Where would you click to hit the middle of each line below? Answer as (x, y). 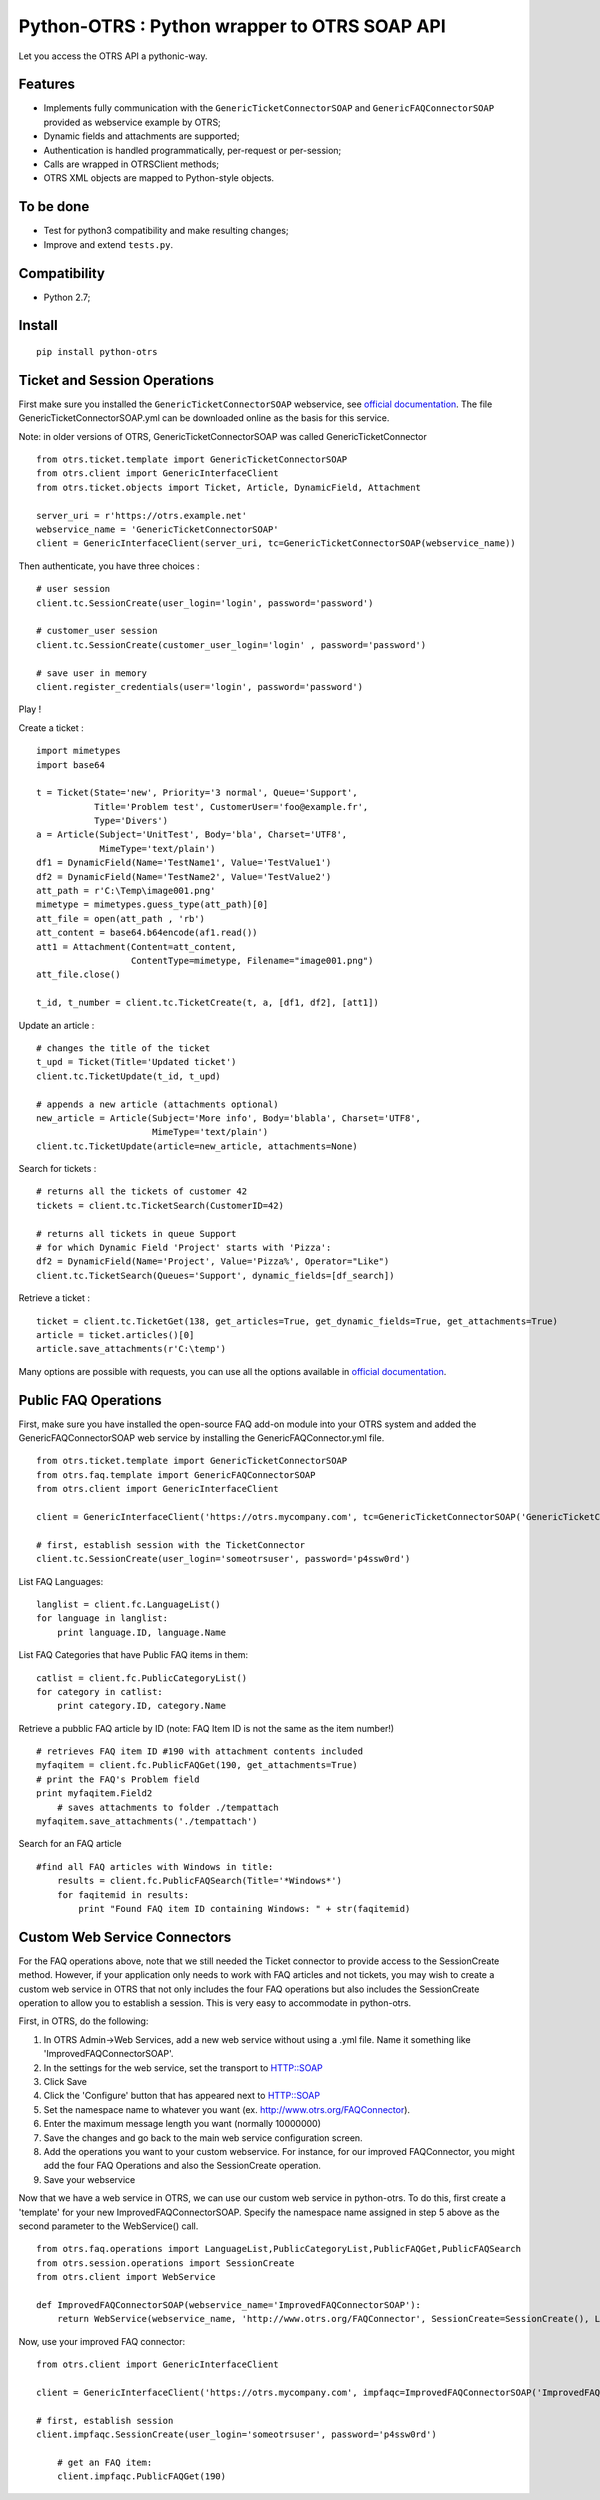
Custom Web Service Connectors (125, 1936)
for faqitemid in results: (123, 1894)
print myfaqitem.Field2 (94, 1793)
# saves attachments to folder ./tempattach (167, 1807)
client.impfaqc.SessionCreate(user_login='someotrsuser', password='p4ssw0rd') (236, 2434)
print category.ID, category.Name (141, 1706)
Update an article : (56, 1025)
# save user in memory (92, 673)
